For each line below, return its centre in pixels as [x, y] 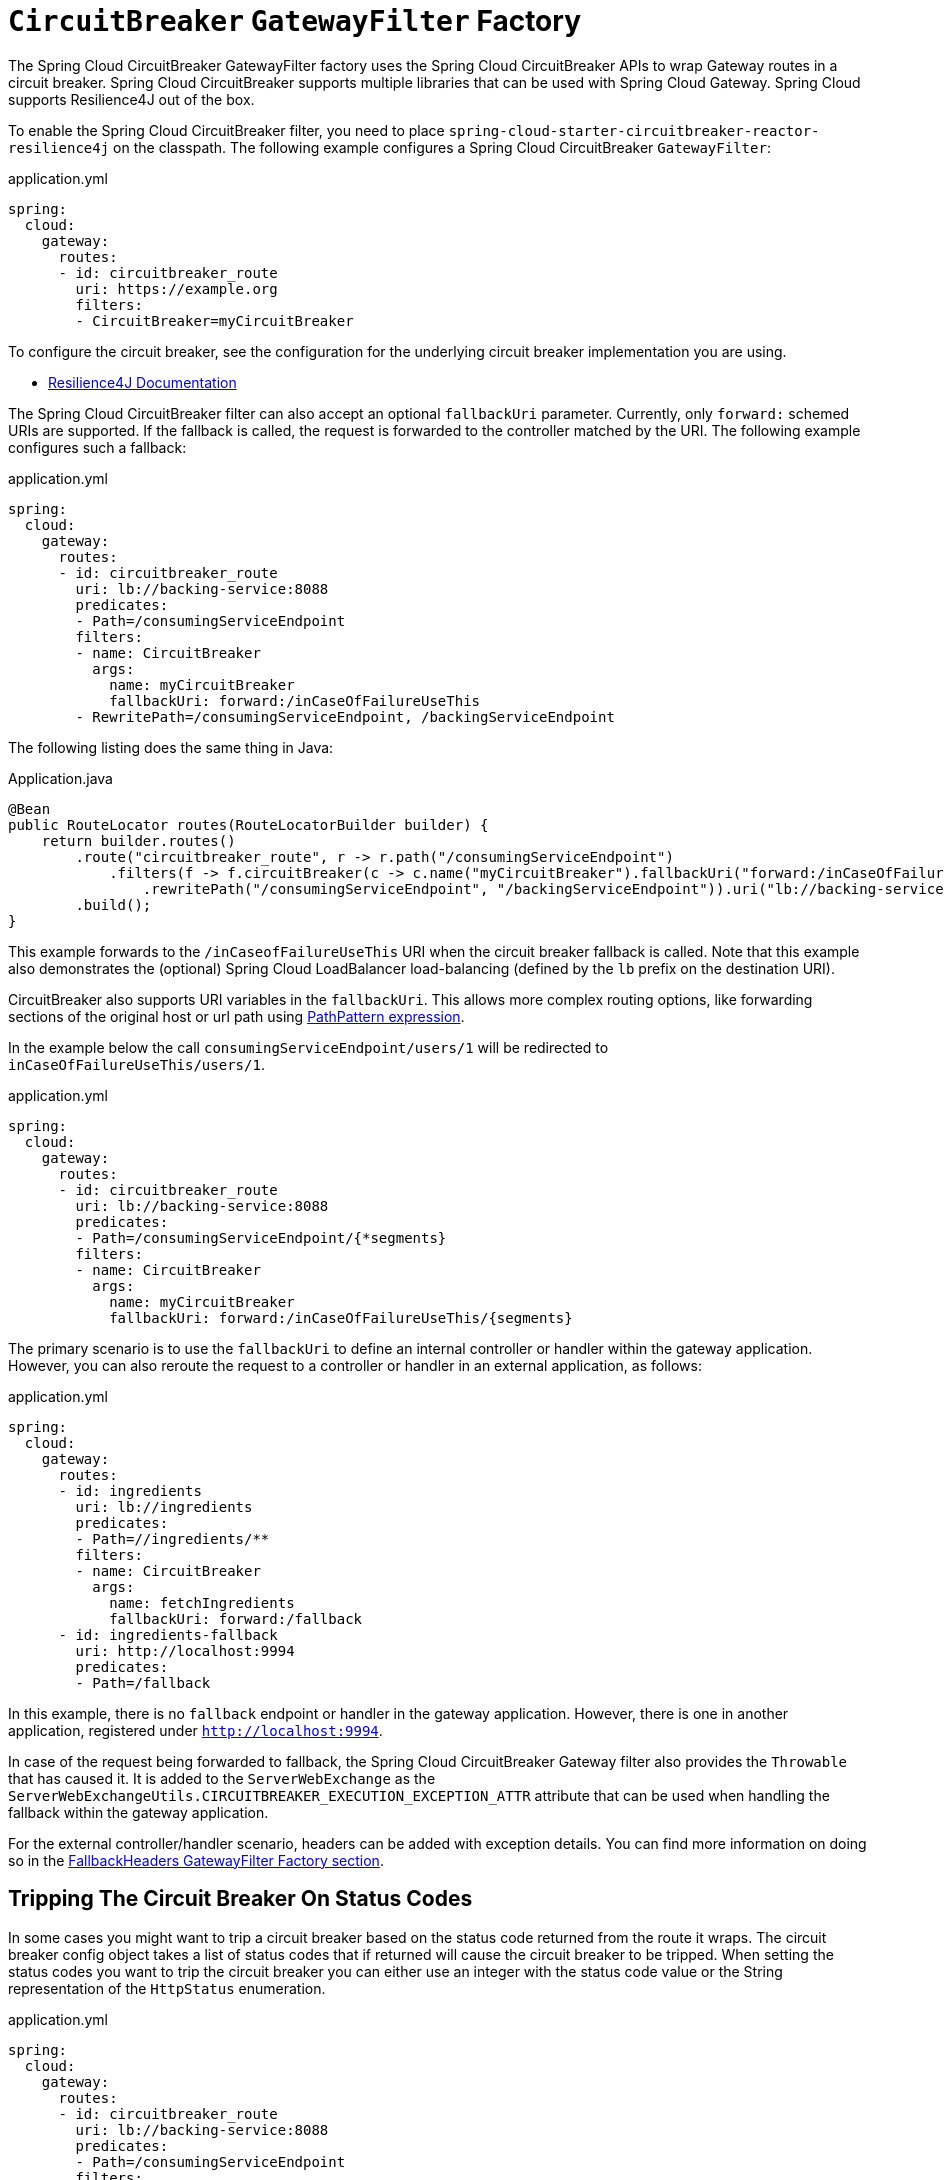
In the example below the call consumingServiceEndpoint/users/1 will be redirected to [308, 1047]
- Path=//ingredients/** [172, 1538]
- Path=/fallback [143, 1682]
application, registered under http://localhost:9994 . [195, 1730]
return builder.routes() [138, 840]
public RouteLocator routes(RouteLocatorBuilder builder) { [248, 824]
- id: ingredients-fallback [168, 1634]
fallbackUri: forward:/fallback [236, 1618]
